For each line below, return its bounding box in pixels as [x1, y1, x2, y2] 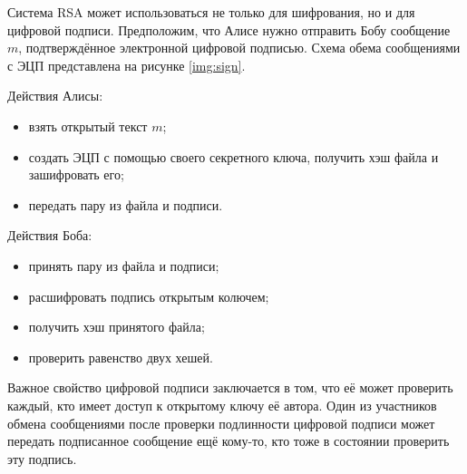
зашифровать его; [28, 165, 124, 184]
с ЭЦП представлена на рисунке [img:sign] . [7, 55, 246, 74]
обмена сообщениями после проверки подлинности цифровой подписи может [7, 413, 435, 432]
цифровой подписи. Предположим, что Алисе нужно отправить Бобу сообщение [7, 20, 451, 39]
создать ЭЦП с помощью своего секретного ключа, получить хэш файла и [28, 147, 439, 166]
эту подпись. [7, 449, 77, 468]
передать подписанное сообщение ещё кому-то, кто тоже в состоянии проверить [7, 431, 450, 450]
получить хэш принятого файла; [28, 317, 205, 336]
